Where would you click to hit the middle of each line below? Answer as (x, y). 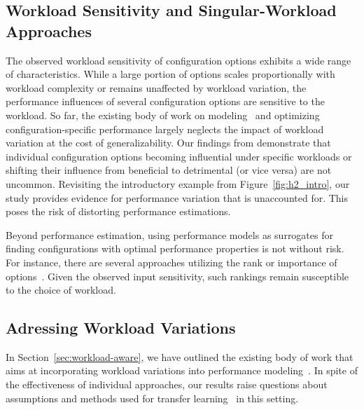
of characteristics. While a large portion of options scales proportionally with (170, 74)
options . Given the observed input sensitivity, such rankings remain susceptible (177, 276)
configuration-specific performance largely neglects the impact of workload (165, 129)
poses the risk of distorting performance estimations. (118, 211)
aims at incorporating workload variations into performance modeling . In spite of (182, 370)
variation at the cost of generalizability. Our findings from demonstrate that (168, 143)
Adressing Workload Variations (121, 328)
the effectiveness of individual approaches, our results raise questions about (167, 384)
